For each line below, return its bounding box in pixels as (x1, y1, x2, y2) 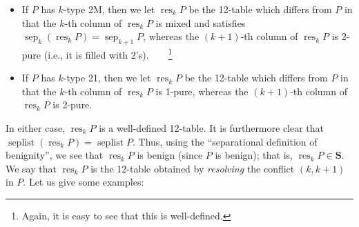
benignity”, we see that (6, 148, 104, 162)
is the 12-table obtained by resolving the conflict (90, 161, 295, 175)
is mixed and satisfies (155, 15, 246, 30)
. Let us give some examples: (23, 175, 144, 189)
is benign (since (137, 148, 203, 162)
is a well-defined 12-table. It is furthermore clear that (99, 121, 324, 135)
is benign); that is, (215, 148, 293, 162)
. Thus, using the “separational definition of (133, 134, 318, 148)
